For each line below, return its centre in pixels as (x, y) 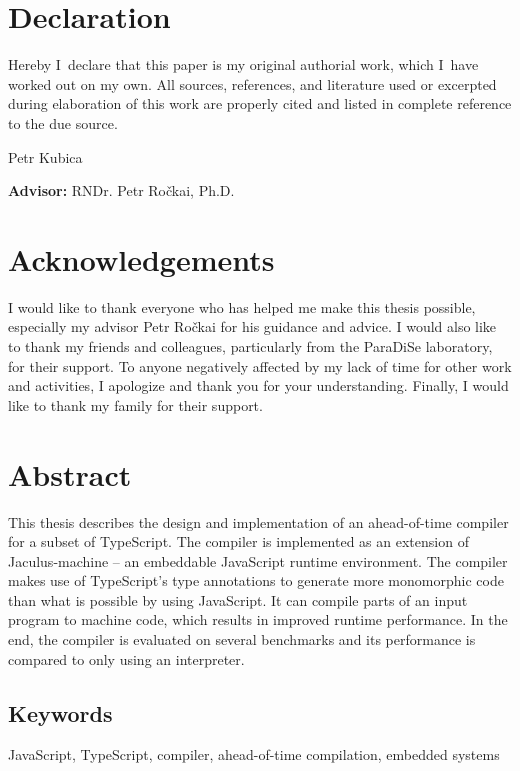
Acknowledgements (141, 258)
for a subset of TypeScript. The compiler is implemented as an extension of (238, 541)
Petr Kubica (45, 156)
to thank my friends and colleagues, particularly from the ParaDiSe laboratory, (250, 346)
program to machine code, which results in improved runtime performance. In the (258, 619)
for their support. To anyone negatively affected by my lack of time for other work (260, 365)
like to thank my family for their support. (135, 404)
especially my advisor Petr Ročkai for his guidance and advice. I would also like (252, 326)
